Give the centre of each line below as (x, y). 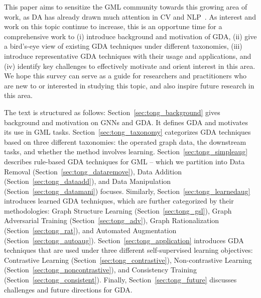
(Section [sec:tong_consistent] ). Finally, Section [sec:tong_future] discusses (120, 280)
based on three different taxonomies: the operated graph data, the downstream (125, 141)
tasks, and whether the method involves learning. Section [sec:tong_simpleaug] (126, 152)
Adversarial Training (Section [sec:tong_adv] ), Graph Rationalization (112, 220)
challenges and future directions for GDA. (68, 289)
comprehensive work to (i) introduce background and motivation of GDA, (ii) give (130, 36)
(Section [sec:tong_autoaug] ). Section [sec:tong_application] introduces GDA (124, 240)
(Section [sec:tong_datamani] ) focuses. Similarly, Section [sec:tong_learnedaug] (127, 191)
